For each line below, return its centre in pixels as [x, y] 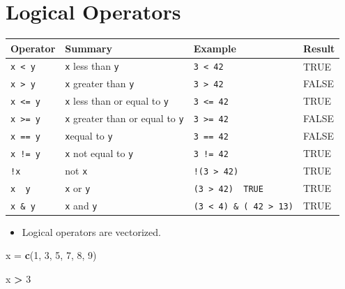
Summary [89, 48]
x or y [78, 187]
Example [215, 48]
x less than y [92, 66]
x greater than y [100, 83]
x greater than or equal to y [124, 118]
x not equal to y [99, 153]
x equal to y [89, 136]
